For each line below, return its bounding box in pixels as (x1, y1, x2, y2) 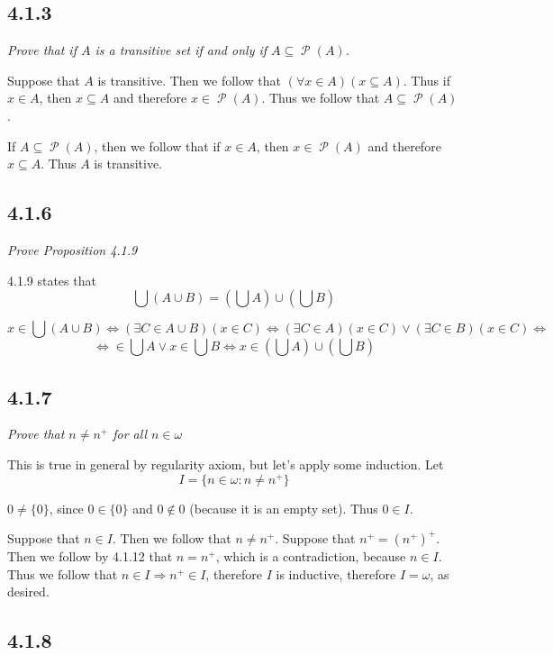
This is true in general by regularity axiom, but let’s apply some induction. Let (7, 454, 444, 473)
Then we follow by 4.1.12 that (7, 547, 173, 566)
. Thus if (403, 70, 450, 89)
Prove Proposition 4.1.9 (7, 240, 138, 259)
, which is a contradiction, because (215, 547, 406, 566)
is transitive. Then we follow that (97, 70, 282, 89)
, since (49, 498, 84, 517)
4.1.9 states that (7, 270, 96, 289)
